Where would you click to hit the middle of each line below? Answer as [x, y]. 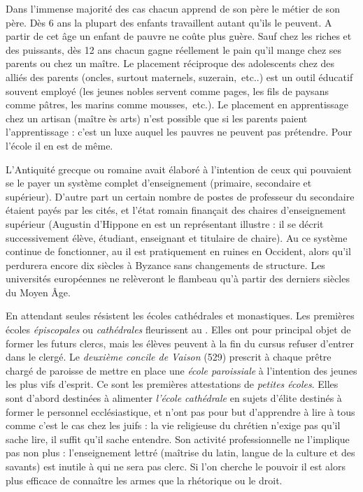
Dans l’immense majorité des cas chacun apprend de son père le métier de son [173, 8]
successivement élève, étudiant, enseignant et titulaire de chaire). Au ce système [177, 237]
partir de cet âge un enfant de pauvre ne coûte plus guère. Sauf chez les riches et [179, 36]
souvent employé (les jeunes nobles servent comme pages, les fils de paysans [167, 91]
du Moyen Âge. [38, 292]
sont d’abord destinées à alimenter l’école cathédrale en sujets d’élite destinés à [174, 398]
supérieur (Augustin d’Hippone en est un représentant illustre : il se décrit [165, 223]
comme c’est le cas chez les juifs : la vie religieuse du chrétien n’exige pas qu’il [173, 425]
